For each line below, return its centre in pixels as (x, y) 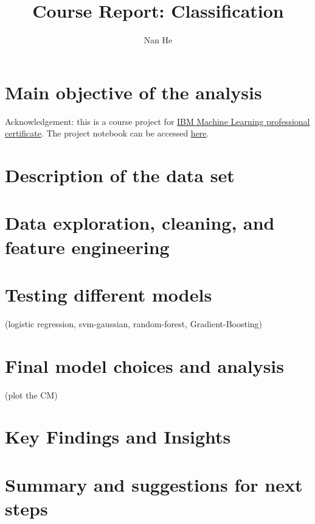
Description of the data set (120, 175)
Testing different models (109, 294)
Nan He (158, 40)
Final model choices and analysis (145, 365)
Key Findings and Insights (118, 437)
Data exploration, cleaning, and (140, 223)
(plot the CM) (31, 395)
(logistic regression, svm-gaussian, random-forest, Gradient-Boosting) (134, 323)
